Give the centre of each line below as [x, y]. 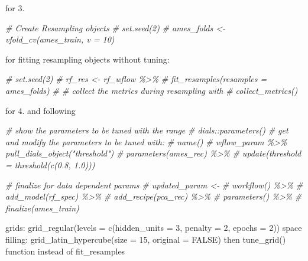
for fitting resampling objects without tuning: [87, 59]
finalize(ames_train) [42, 208]
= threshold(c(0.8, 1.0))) [50, 164]
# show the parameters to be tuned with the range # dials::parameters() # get [147, 130]
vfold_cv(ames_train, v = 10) [60, 39]
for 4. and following [40, 110]
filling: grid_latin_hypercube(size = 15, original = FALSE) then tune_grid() [146, 239]
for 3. [15, 8]
